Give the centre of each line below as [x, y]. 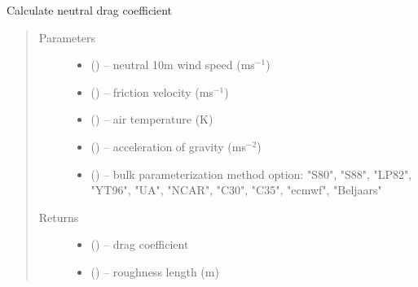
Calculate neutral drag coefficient [90, 10]
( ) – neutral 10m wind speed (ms [173, 65]
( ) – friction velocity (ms [152, 91]
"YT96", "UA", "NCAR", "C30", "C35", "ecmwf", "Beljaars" [236, 190]
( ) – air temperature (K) [152, 119]
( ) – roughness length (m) [155, 271]
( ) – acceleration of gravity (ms [168, 146]
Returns [59, 217]
